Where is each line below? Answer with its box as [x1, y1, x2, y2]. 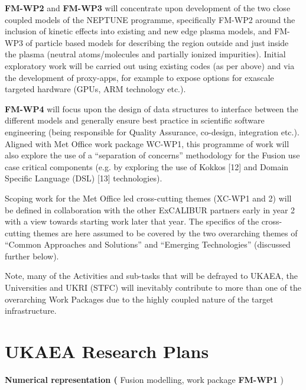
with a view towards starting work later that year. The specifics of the [5, 215, 259, 227]
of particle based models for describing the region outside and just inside [25, 36, 289, 48]
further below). [5, 249, 59, 262]
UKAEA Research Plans [5, 339, 209, 363]
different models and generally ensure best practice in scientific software [5, 114, 265, 126]
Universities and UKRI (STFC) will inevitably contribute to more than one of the [5, 281, 301, 294]
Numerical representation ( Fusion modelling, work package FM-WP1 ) [5, 373, 284, 385]
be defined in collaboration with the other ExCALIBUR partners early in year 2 [5, 203, 295, 216]
